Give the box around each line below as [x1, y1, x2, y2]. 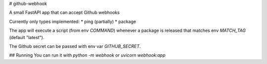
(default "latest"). [9, 34, 44, 40]
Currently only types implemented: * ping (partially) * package [9, 19, 136, 24]
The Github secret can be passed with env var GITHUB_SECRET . [9, 43, 141, 49]
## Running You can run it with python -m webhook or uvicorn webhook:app [9, 52, 166, 58]
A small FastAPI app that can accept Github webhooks [9, 10, 120, 16]
